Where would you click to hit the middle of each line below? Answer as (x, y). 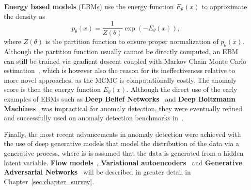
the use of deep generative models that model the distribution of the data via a (122, 143)
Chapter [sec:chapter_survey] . (49, 181)
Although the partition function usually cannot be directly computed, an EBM (121, 51)
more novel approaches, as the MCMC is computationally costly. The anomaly (120, 80)
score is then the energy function (53, 89)
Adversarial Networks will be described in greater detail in (97, 172)
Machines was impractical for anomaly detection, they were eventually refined (123, 108)
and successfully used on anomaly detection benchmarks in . (94, 118)
